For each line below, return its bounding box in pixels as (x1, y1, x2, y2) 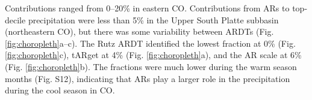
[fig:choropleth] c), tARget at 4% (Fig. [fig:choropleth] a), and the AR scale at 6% (5, 49, 302, 61)
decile (5, 13, 26, 26)
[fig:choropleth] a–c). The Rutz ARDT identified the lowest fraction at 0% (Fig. (5, 37, 296, 49)
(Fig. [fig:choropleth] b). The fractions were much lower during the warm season (5, 60, 297, 72)
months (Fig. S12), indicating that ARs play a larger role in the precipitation (5, 72, 290, 84)
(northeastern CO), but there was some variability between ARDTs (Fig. (5, 25, 274, 38)
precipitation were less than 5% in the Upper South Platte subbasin (28, 13, 279, 26)
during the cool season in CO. (5, 84, 115, 96)
